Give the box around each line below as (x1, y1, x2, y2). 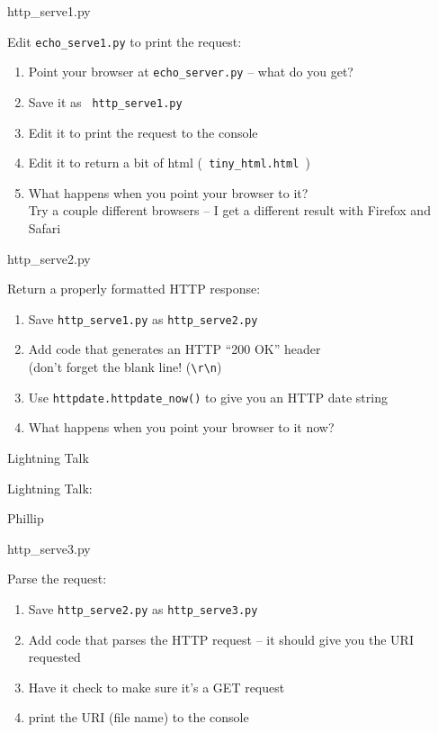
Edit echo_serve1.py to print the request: (7, 32, 242, 50)
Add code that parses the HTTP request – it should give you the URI (28, 629, 414, 648)
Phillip (7, 509, 44, 528)
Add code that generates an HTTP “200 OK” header (28, 339, 321, 358)
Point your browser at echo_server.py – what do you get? (28, 62, 353, 81)
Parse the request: (7, 569, 107, 588)
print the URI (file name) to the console (28, 708, 249, 727)
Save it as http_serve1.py (28, 92, 183, 111)
